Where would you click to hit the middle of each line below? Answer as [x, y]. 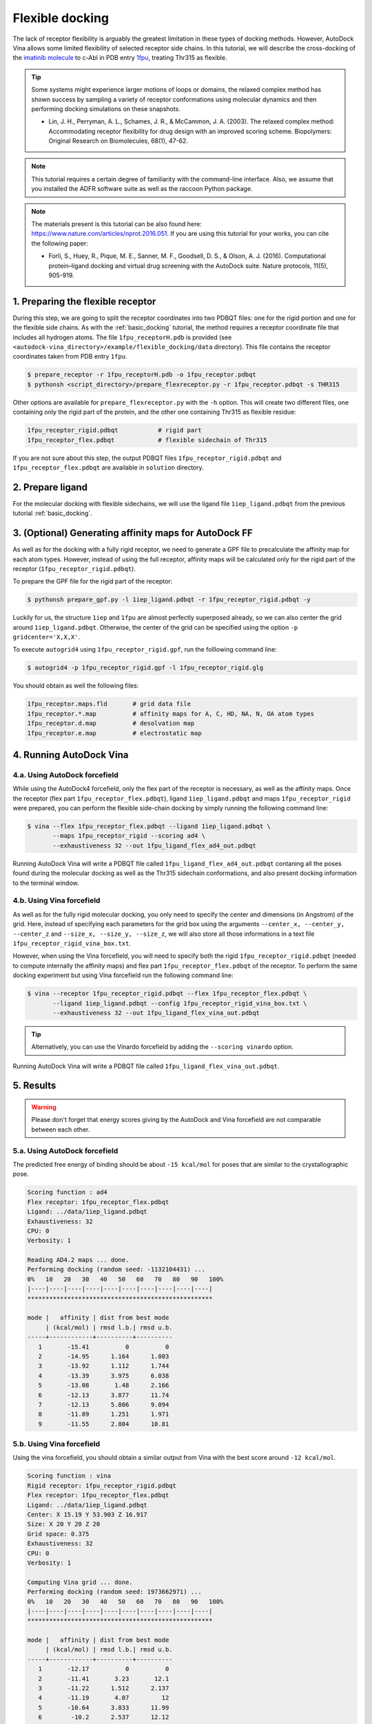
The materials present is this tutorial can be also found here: [117, 224]
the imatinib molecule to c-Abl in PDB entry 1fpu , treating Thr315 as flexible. [120, 58]
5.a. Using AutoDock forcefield [65, 1150]
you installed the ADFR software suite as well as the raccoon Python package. [142, 189]
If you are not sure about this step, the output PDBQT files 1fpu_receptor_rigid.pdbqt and [147, 458]
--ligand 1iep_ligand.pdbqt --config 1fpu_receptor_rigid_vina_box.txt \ [180, 1003]
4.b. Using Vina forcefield [56, 901]
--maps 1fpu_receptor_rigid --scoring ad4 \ [129, 836]
